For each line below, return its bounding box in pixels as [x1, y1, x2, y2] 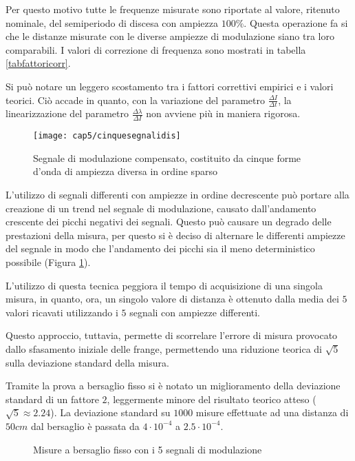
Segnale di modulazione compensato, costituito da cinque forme [33, 150, 301, 165]
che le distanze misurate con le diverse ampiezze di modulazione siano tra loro [6, 29, 334, 43]
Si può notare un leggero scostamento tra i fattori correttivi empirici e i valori [6, 79, 334, 93]
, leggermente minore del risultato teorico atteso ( [107, 391, 316, 406]
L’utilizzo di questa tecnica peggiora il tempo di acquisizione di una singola [6, 278, 323, 292]
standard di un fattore [6, 391, 99, 406]
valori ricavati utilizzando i [6, 305, 118, 319]
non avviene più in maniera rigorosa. [146, 106, 301, 121]
